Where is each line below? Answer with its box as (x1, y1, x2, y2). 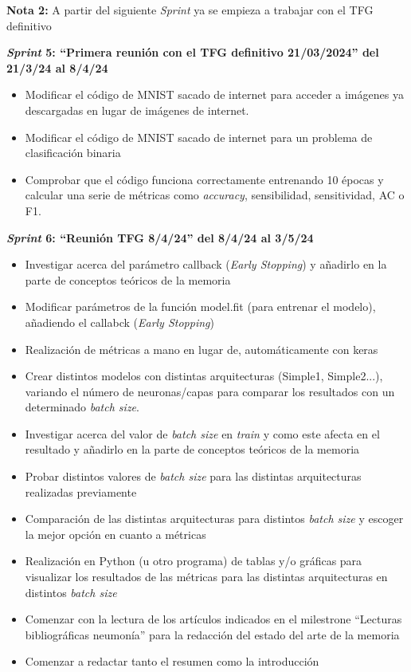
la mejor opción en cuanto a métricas (25, 525, 206, 542)
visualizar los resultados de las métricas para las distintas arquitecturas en (25, 568, 388, 585)
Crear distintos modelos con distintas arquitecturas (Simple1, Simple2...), (25, 367, 383, 384)
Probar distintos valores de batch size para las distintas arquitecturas (25, 468, 362, 485)
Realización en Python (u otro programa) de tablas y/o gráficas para (25, 552, 362, 569)
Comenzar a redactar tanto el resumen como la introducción (25, 653, 319, 670)
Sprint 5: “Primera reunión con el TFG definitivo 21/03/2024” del (6, 44, 379, 61)
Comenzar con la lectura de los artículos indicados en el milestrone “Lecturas (25, 611, 402, 627)
